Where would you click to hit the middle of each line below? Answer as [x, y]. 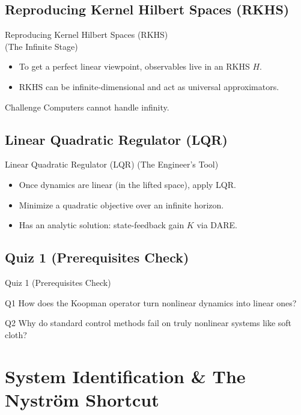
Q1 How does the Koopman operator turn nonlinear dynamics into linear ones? [151, 302]
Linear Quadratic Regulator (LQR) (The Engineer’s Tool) [112, 164]
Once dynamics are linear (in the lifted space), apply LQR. [127, 184]
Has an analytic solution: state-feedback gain [102, 225]
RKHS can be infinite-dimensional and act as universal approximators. [149, 86]
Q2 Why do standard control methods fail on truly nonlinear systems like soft [148, 323]
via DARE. [217, 225]
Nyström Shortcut [82, 399]
